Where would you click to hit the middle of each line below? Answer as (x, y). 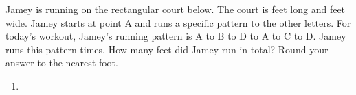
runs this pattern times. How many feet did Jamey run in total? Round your (167, 49)
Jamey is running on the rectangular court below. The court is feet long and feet (176, 9)
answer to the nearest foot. (62, 63)
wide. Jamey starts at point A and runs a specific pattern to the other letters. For (178, 22)
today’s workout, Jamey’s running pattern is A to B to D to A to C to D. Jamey (176, 36)
